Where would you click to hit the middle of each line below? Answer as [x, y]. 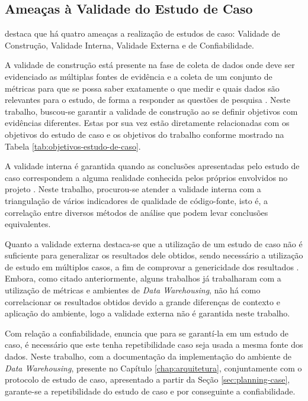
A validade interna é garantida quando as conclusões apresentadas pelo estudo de [152, 166]
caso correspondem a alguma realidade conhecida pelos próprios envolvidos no [146, 177]
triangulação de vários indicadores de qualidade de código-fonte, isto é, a [137, 200]
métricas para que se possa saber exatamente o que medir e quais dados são [142, 88]
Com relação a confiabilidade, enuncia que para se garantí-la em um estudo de [147, 333]
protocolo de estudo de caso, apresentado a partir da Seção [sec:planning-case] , [147, 379]
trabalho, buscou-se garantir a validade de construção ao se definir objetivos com [151, 111]
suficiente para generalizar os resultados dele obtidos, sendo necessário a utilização [154, 255]
